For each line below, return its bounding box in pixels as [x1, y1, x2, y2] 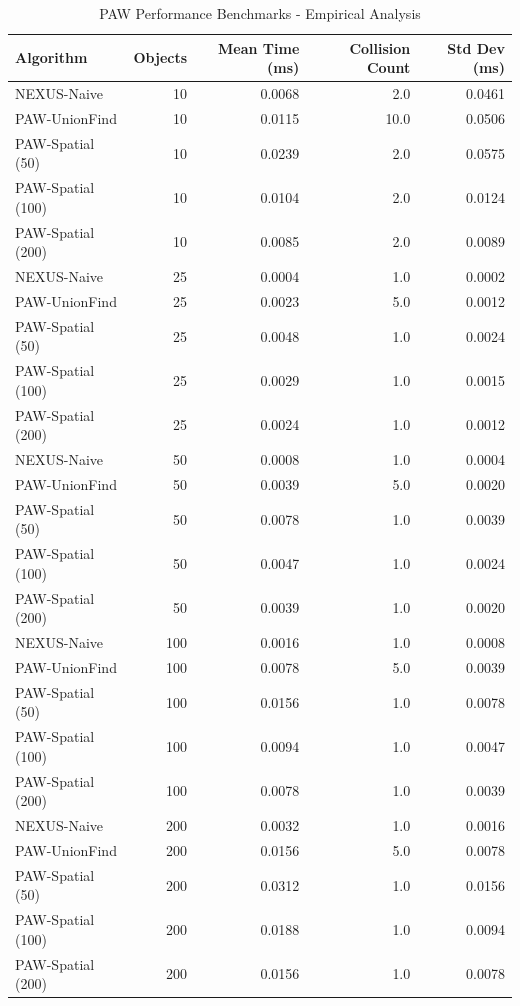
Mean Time [218, 37, 300, 58]
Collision [349, 37, 411, 58]
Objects [133, 47, 188, 68]
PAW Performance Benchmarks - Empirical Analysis [99, 3, 421, 23]
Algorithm [15, 47, 88, 68]
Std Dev [447, 37, 505, 58]
